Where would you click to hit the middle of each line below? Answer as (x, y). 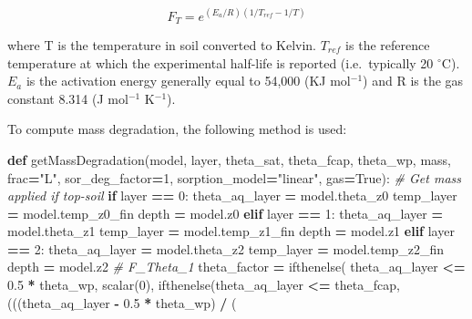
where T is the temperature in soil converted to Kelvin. (162, 44)
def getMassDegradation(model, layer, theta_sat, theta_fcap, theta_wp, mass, (230, 159)
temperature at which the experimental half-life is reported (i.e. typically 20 (221, 62)
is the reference (388, 44)
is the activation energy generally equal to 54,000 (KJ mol (188, 81)
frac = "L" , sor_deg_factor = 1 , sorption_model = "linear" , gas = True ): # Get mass (235, 177)
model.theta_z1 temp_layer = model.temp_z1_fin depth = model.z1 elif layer (231, 231)
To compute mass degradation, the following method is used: (177, 129)
